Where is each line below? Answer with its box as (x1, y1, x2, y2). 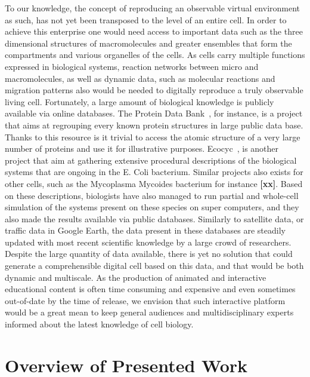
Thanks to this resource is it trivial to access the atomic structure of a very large (5, 130, 300, 143)
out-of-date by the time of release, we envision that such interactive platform (5, 294, 286, 306)
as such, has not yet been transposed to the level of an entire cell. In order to (5, 13, 287, 26)
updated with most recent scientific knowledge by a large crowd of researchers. (5, 235, 292, 248)
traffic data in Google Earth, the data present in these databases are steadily (5, 224, 286, 237)
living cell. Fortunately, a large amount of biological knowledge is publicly (5, 95, 274, 108)
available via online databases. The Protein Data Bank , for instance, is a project (5, 107, 303, 119)
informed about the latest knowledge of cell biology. (5, 318, 194, 330)
